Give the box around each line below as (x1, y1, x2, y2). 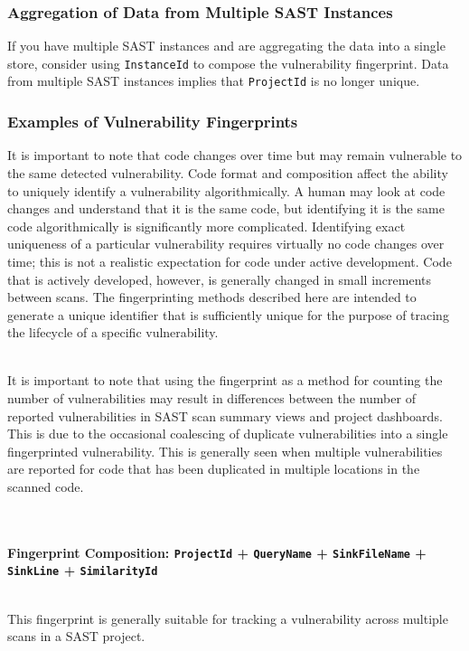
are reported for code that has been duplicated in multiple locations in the (7, 459, 420, 478)
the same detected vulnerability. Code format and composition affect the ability (7, 163, 448, 182)
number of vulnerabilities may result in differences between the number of (7, 389, 416, 408)
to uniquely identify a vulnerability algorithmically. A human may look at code (7, 181, 446, 200)
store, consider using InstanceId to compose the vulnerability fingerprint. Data (7, 53, 449, 72)
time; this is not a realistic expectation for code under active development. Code (7, 251, 452, 270)
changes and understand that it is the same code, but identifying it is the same (7, 199, 445, 218)
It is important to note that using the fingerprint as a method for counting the (7, 371, 443, 390)
